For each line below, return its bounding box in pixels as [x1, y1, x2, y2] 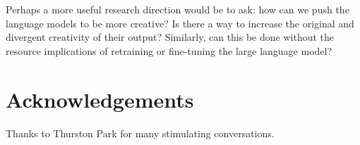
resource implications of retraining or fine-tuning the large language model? [6, 43, 332, 58]
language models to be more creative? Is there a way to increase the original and [6, 15, 354, 30]
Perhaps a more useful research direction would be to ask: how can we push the [6, 2, 349, 16]
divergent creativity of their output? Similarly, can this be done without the [6, 30, 335, 44]
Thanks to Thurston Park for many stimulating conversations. [6, 125, 275, 140]
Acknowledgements [6, 84, 194, 113]
